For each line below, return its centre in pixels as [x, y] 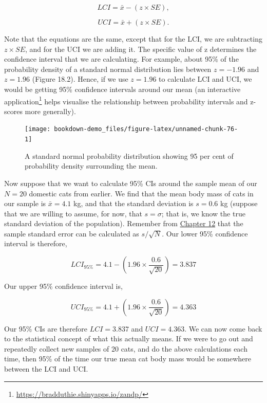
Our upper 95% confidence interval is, [63, 286]
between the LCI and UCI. [46, 369]
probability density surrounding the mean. [91, 166]
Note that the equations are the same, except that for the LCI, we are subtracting [133, 39]
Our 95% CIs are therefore [46, 328]
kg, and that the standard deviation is [133, 203]
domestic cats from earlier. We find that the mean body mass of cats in [141, 193]
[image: [38, 129]
